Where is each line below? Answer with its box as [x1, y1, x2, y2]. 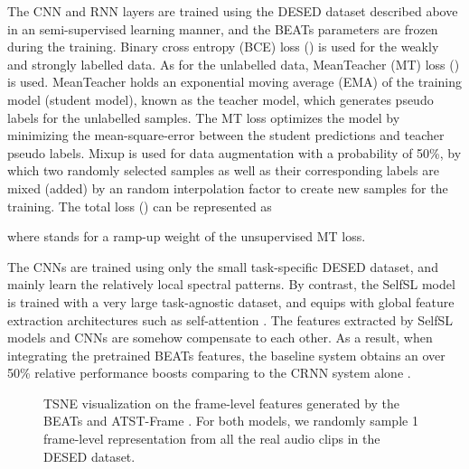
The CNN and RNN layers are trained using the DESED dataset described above [7, 2, 458, 20]
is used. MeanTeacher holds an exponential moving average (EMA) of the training [7, 72, 463, 91]
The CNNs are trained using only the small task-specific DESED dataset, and [7, 257, 438, 276]
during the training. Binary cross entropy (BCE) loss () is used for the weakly [7, 37, 439, 56]
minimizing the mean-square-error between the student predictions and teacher [7, 126, 445, 145]
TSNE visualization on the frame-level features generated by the [43, 393, 400, 412]
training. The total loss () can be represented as [7, 196, 272, 215]
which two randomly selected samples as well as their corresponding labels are [7, 161, 439, 180]
